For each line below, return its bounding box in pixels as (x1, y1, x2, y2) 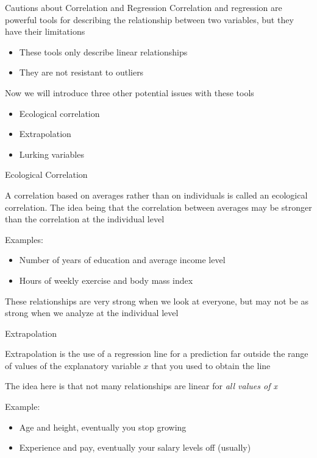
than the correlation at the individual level (5, 213, 165, 225)
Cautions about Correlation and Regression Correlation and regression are (5, 1, 282, 13)
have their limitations (5, 25, 85, 38)
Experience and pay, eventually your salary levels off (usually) (19, 441, 251, 454)
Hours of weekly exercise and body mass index (19, 273, 193, 286)
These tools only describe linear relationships (19, 45, 188, 58)
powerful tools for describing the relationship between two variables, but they (5, 13, 294, 26)
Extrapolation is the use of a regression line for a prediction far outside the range (5, 347, 308, 360)
